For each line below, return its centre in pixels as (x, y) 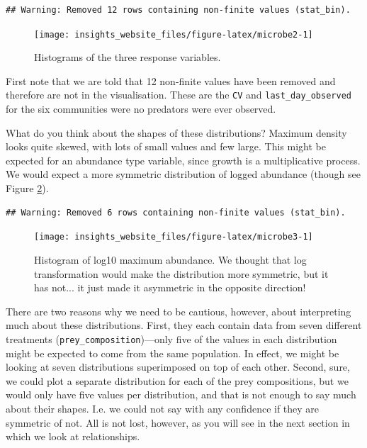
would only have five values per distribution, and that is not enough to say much (181, 394)
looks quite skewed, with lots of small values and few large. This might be (166, 146)
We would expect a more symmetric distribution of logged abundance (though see (183, 174)
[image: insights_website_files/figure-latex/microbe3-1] (174, 237)
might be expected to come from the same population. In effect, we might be (173, 353)
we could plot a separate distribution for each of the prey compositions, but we (177, 380)
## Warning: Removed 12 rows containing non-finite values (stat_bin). (178, 10)
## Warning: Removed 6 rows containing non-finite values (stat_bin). (176, 212)
